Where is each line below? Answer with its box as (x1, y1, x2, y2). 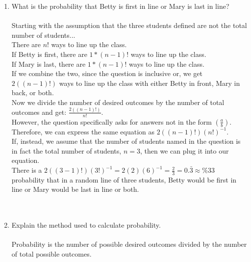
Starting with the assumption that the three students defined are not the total (11, 20, 247, 30)
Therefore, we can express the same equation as (11, 126, 155, 136)
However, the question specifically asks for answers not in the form (11, 116, 212, 127)
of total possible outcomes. (11, 249, 92, 259)
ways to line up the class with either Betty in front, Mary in (59, 78, 240, 88)
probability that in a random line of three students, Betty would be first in (11, 174, 237, 184)
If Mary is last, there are (11, 58, 86, 69)
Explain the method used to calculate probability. (11, 220, 161, 230)
